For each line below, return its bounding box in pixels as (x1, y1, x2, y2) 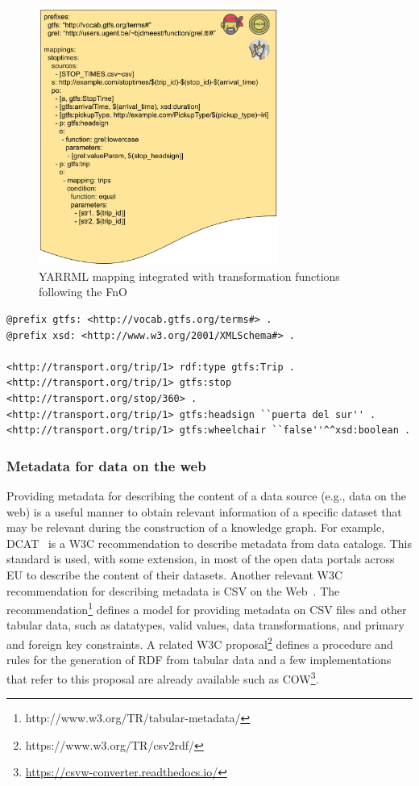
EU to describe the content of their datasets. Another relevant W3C (6, 566, 343, 583)
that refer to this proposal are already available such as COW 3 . (6, 667, 319, 687)
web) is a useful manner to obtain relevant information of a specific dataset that (6, 503, 402, 520)
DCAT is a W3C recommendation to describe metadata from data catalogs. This (6, 534, 413, 551)
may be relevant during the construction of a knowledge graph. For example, (6, 519, 385, 536)
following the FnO (39, 283, 127, 300)
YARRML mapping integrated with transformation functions (39, 267, 340, 284)
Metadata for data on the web (6, 455, 206, 475)
